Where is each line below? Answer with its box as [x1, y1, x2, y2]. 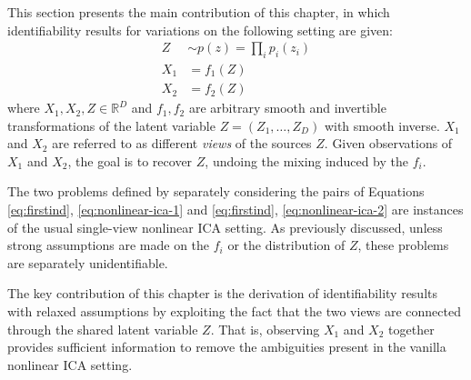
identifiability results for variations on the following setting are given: [7, 20, 394, 39]
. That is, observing [210, 319, 320, 338]
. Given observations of [324, 134, 453, 153]
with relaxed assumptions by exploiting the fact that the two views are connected [7, 302, 461, 321]
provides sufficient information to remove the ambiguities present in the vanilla [7, 337, 446, 356]
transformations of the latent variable [7, 115, 215, 135]
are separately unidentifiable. [7, 253, 168, 272]
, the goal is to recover [67, 151, 193, 170]
